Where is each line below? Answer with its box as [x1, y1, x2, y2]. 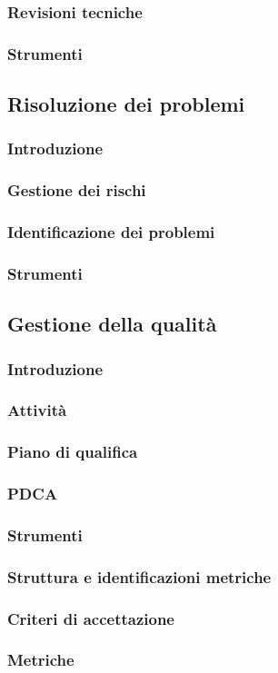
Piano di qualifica [7, 440, 138, 463]
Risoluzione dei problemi [7, 90, 245, 118]
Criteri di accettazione [7, 607, 174, 629]
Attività [7, 399, 67, 421]
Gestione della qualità [7, 310, 217, 338]
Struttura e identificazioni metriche [7, 565, 272, 588]
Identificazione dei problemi [7, 221, 215, 243]
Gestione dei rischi [7, 179, 146, 202]
